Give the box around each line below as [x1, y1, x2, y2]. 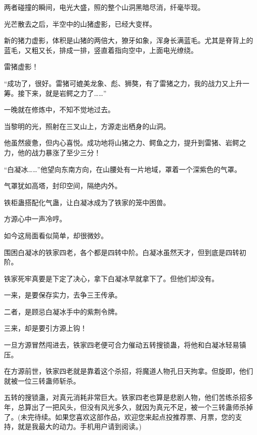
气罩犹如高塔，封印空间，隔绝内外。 [4, 180, 122, 191]
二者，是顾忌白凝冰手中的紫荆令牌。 [4, 306, 122, 316]
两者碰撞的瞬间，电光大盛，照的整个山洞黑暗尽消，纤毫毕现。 [4, 2, 205, 12]
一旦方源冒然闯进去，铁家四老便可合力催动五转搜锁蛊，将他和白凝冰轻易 [4, 340, 239, 350]
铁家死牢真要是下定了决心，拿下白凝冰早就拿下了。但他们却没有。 [4, 273, 218, 283]
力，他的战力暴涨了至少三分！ [4, 147, 101, 157]
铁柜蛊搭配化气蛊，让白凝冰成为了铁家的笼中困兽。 [4, 197, 170, 207]
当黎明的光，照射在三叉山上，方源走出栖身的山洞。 [4, 121, 170, 131]
